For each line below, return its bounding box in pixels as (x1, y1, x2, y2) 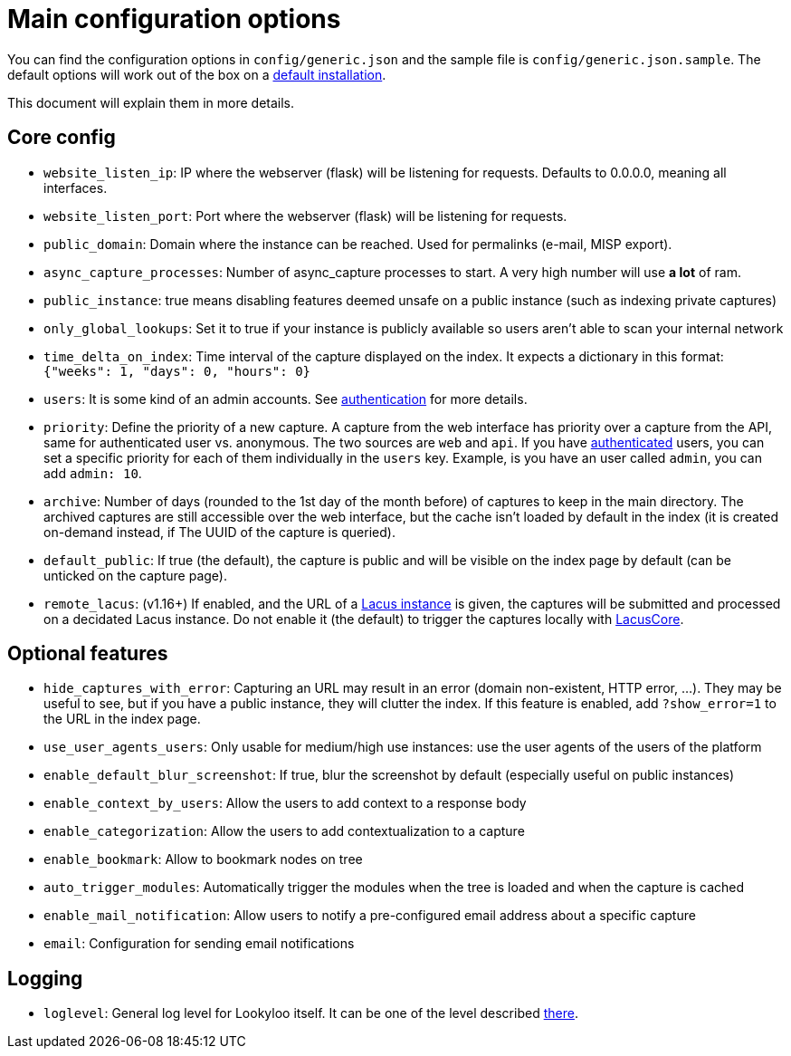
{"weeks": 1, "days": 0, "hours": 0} (43, 363, 311, 379)
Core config (7, 126, 116, 149)
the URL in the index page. (43, 711, 201, 727)
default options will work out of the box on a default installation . (7, 66, 386, 82)
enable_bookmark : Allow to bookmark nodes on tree (43, 851, 363, 868)
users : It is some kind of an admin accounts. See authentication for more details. (43, 390, 528, 407)
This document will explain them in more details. (7, 94, 295, 110)
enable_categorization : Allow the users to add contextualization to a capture (43, 823, 525, 840)
